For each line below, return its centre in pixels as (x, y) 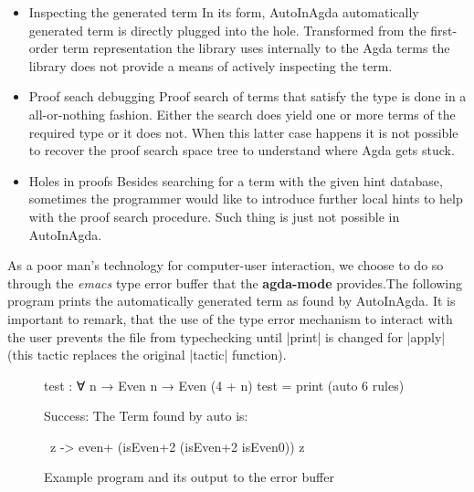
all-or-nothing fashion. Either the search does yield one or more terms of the (242, 114)
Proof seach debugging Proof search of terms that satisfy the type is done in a (248, 96)
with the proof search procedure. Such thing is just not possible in (214, 216)
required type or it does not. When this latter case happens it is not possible (243, 132)
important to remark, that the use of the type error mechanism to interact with (230, 318)
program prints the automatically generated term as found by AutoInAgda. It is (232, 301)
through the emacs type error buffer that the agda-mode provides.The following (235, 283)
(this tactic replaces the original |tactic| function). (147, 355)
